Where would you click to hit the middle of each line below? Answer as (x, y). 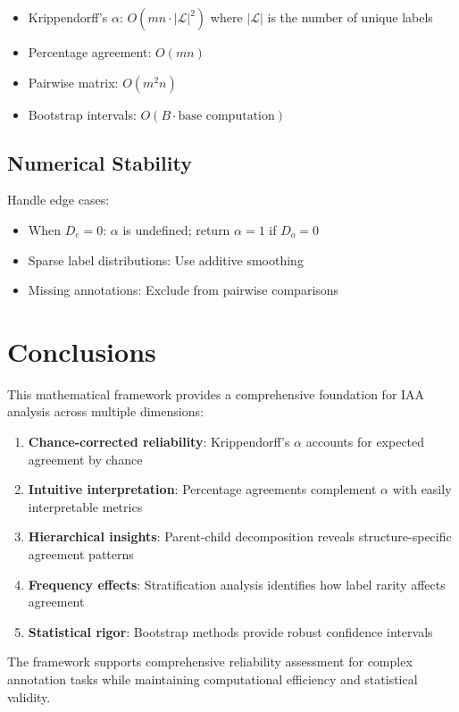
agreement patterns (81, 554)
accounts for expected (365, 442)
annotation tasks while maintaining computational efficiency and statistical (213, 679)
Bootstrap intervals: (82, 114)
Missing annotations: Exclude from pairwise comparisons (184, 290)
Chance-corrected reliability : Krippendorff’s (159, 442)
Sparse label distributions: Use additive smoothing (166, 260)
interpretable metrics (85, 506)
